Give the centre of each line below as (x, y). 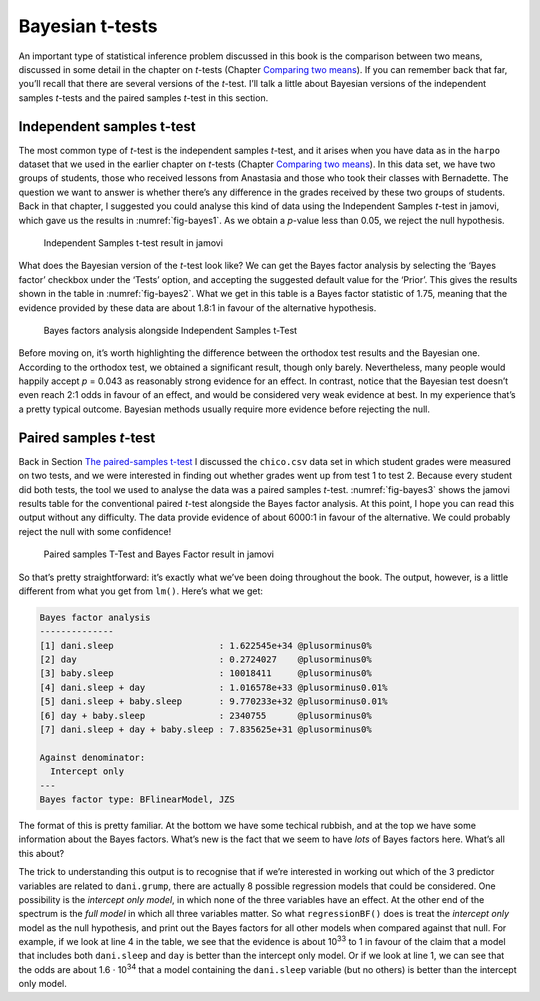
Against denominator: (92, 757)
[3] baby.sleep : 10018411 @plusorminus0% (205, 673)
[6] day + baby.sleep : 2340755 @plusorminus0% (205, 715)
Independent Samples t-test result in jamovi (133, 242)
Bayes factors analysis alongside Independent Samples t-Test (170, 330)
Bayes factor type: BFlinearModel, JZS (137, 799)
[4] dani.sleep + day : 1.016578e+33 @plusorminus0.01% (213, 687)
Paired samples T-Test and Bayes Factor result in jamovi (159, 554)
